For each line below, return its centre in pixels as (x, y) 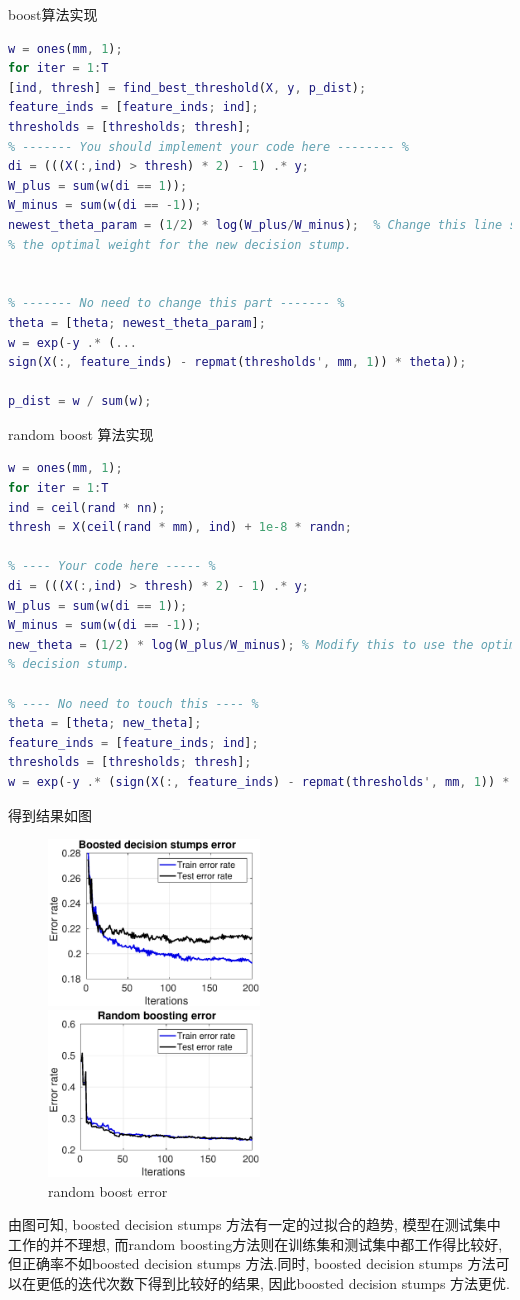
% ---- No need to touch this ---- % (133, 703)
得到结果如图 (50, 814)
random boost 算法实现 (81, 433)
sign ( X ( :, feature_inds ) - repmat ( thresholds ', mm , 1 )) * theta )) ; (237, 362)
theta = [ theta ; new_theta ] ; (105, 723)
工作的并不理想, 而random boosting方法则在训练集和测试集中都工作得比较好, (255, 1243)
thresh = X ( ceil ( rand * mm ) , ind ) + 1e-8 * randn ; (180, 527)
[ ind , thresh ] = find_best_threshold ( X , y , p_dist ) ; (187, 87)
